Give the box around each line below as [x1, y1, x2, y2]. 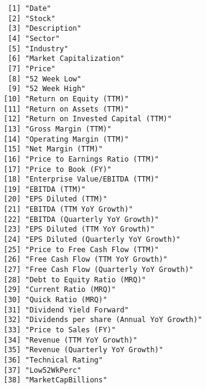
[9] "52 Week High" [8, 84, 86, 93]
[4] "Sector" [8, 34, 60, 43]
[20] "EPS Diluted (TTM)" [4, 195, 107, 204]
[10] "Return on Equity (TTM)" [4, 94, 129, 103]
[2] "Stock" [8, 14, 55, 23]
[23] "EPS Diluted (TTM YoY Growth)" [4, 225, 155, 234]
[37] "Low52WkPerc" [4, 365, 81, 375]
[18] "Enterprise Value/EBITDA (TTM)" [4, 175, 159, 184]
